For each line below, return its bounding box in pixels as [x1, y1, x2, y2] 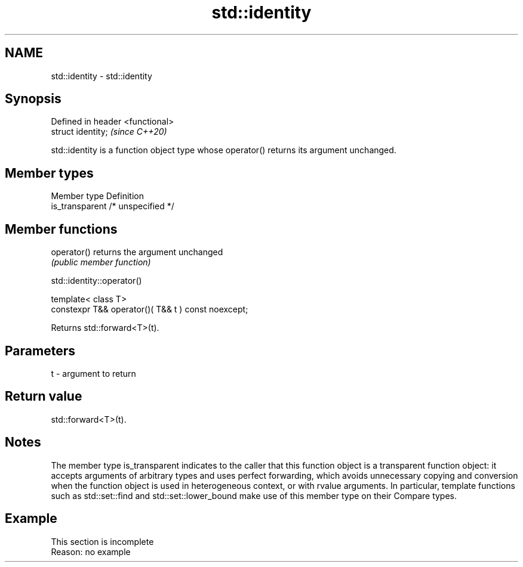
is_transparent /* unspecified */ [51, 201, 174, 212]
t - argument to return [51, 368, 136, 379]
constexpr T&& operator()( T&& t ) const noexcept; [51, 304, 248, 315]
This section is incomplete [51, 536, 154, 547]
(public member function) [51, 257, 151, 268]
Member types [5, 165, 94, 181]
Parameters [5, 343, 75, 358]
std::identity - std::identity [51, 70, 152, 81]
